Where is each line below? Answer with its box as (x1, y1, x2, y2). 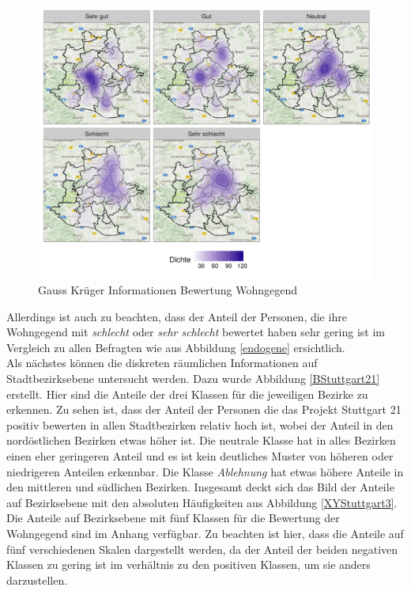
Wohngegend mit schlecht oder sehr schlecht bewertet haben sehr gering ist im (6, 324, 385, 340)
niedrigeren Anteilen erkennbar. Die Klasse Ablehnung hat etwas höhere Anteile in (6, 463, 404, 479)
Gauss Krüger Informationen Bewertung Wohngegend (38, 282, 298, 298)
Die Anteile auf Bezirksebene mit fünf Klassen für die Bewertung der (6, 510, 340, 526)
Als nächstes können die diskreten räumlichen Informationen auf (6, 354, 318, 371)
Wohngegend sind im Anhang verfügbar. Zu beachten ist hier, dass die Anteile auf (6, 525, 404, 541)
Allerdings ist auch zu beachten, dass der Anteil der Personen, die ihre (6, 308, 347, 324)
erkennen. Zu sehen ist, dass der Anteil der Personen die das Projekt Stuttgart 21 (6, 401, 402, 418)
